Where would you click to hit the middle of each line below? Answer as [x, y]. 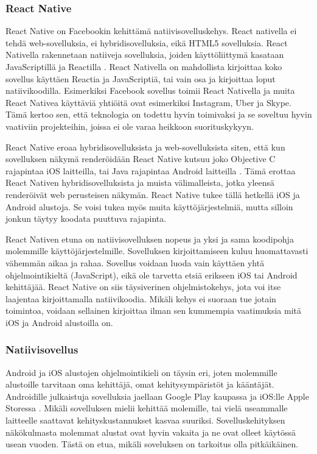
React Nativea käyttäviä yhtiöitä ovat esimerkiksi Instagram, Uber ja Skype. [148, 102]
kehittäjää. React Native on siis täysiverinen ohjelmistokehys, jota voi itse [143, 287]
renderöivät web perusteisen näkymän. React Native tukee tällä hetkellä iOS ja [153, 194]
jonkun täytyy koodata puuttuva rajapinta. [86, 218]
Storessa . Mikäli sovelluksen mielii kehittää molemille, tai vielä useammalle [147, 408]
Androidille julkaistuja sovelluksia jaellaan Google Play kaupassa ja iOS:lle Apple [157, 396]
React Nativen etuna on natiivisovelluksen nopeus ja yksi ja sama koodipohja [150, 239]
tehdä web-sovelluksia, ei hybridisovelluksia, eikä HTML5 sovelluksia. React [147, 42]
